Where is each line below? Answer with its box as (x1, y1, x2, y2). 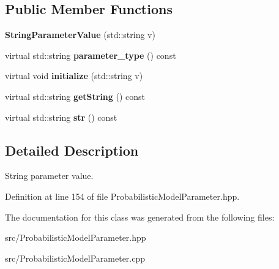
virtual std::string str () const (5, 110, 117, 123)
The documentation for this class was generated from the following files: (5, 210, 275, 223)
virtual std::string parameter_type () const (5, 48, 176, 61)
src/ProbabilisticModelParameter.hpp (5, 231, 146, 244)
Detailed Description (5, 140, 139, 159)
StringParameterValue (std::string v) (5, 28, 155, 41)
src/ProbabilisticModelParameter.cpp (5, 251, 146, 264)
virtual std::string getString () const (5, 89, 146, 102)
